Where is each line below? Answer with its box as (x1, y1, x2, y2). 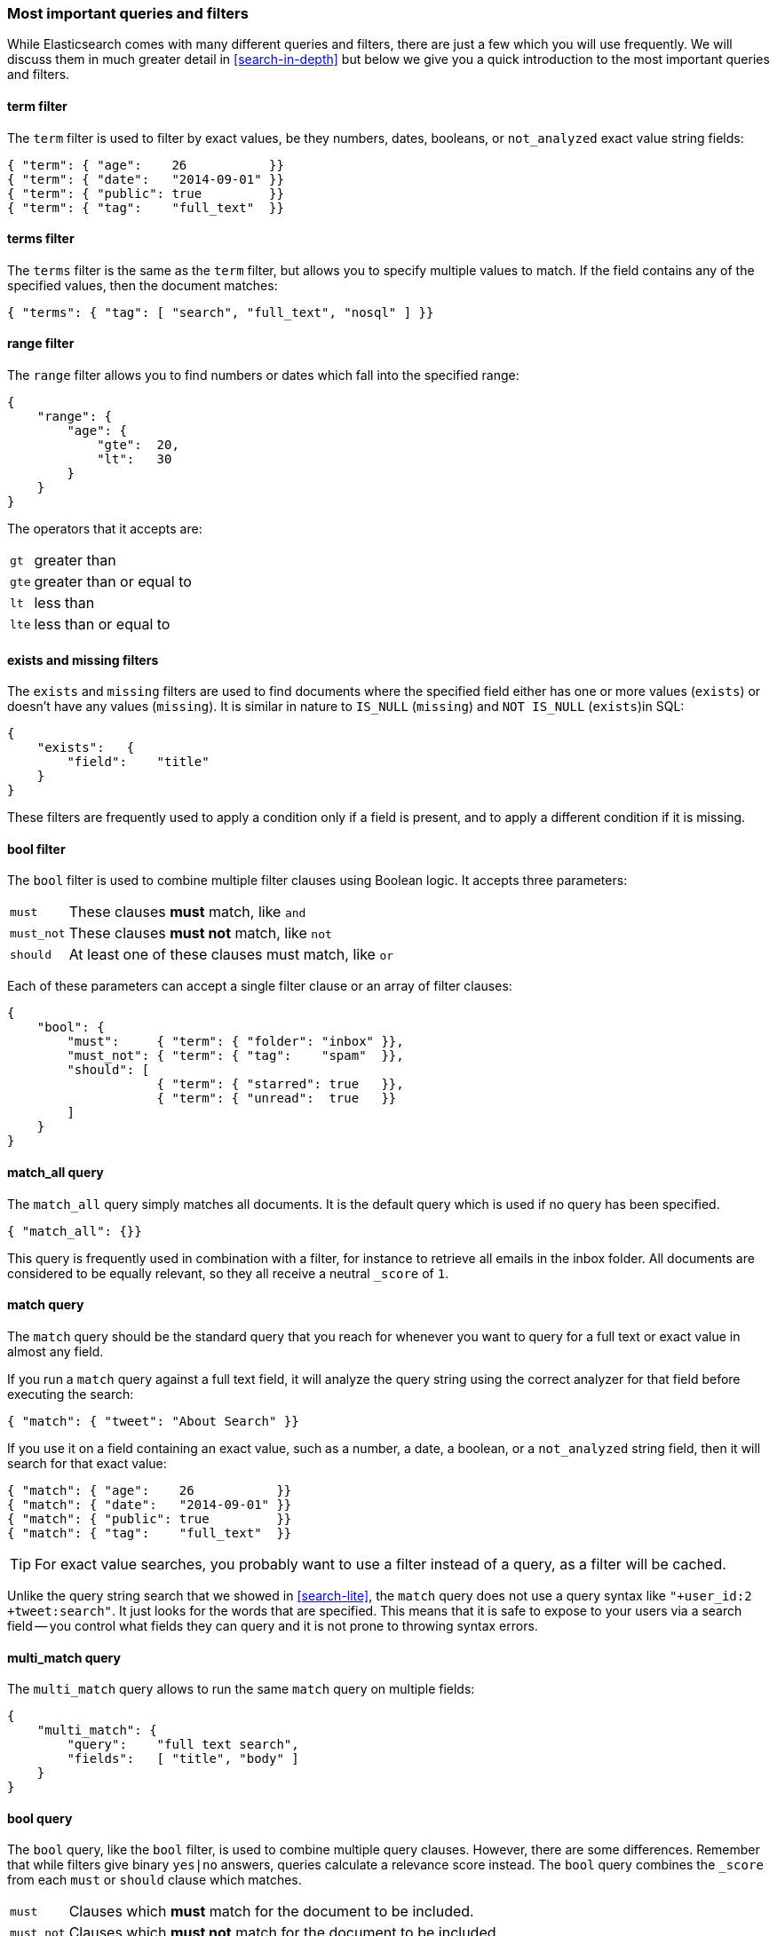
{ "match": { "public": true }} (7, 1511, 292, 1526)
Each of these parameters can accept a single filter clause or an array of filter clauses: (7, 978, 512, 994)
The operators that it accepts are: (7, 521, 202, 537)
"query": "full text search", (67, 1737, 299, 1752)
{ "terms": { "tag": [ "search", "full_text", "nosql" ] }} (7, 304, 434, 320)
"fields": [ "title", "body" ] (67, 1751, 299, 1766)
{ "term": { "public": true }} (7, 186, 284, 201)
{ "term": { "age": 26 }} (7, 157, 284, 172)
